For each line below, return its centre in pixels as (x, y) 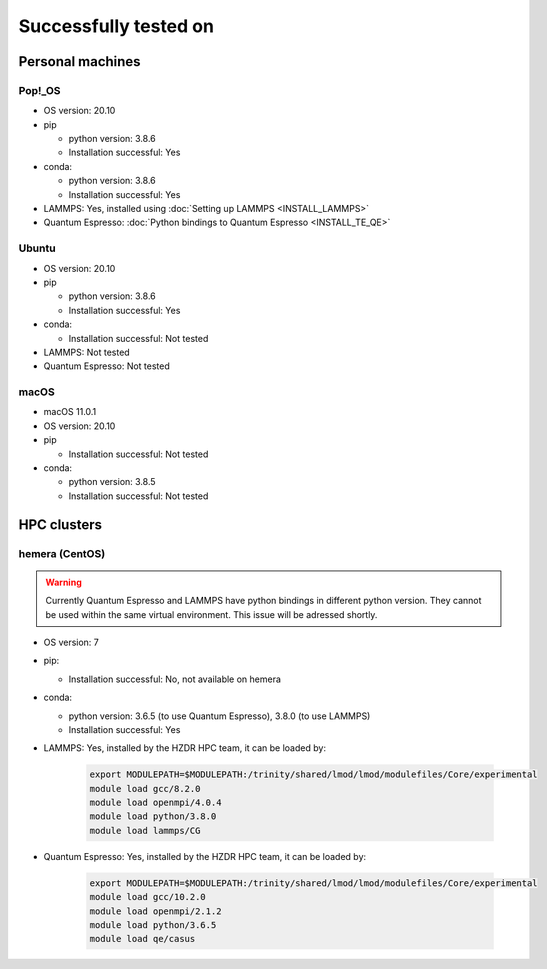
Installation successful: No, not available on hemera (175, 679)
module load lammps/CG (145, 830)
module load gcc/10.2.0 (148, 897)
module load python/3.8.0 (153, 816)
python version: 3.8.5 (112, 482)
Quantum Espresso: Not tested (106, 366)
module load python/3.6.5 (153, 924)
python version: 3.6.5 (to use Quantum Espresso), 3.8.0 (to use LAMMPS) (219, 716)
